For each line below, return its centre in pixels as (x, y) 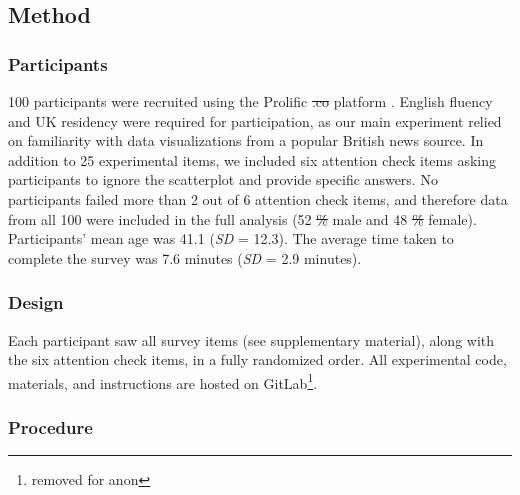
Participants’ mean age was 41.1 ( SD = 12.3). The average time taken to (231, 238)
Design (36, 302)
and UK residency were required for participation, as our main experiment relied (255, 120)
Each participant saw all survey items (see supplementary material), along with (251, 339)
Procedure (50, 426)
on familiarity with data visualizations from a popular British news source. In (246, 140)
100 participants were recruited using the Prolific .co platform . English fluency (250, 101)
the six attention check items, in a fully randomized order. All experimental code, (257, 359)
